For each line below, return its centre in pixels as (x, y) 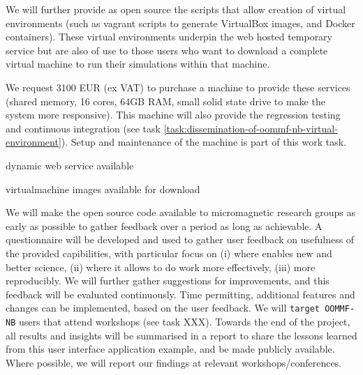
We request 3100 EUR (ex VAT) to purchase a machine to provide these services (178, 87)
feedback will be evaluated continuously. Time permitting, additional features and (180, 294)
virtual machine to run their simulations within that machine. (138, 64)
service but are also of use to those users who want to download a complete (167, 50)
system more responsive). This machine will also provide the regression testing (173, 115)
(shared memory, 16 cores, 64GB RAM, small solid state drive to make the (165, 101)
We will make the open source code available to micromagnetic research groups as (180, 212)
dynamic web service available (70, 165)
